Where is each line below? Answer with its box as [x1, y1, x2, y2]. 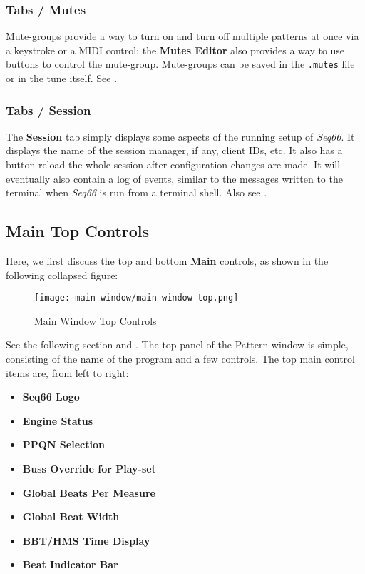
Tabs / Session [6, 101, 91, 119]
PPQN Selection [22, 437, 105, 452]
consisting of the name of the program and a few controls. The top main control [6, 351, 355, 366]
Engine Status [22, 413, 93, 428]
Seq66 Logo [22, 389, 80, 404]
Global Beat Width [22, 509, 120, 524]
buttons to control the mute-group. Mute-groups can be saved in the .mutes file [6, 56, 355, 71]
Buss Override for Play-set [22, 461, 156, 476]
